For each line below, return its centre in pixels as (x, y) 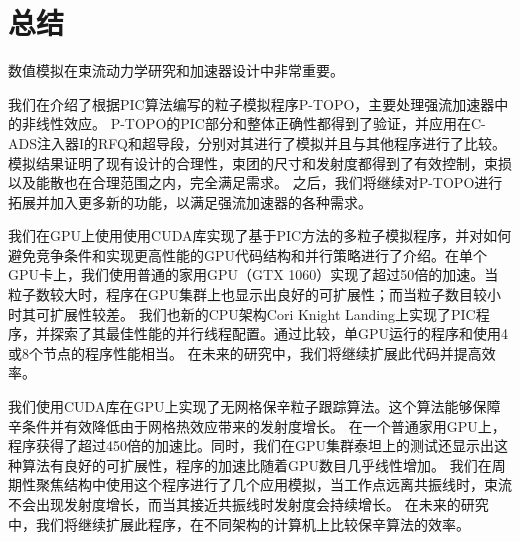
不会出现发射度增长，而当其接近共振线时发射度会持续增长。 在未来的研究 (248, 504)
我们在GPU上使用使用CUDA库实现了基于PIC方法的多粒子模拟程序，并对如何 (260, 235)
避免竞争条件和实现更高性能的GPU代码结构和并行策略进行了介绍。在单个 (248, 254)
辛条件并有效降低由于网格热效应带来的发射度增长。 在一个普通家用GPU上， (257, 425)
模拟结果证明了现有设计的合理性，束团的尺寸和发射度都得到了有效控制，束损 (260, 162)
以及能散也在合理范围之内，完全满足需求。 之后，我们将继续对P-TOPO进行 (255, 182)
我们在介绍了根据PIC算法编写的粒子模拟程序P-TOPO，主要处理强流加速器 (251, 103)
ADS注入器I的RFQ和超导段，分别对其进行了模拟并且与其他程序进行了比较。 (257, 142)
